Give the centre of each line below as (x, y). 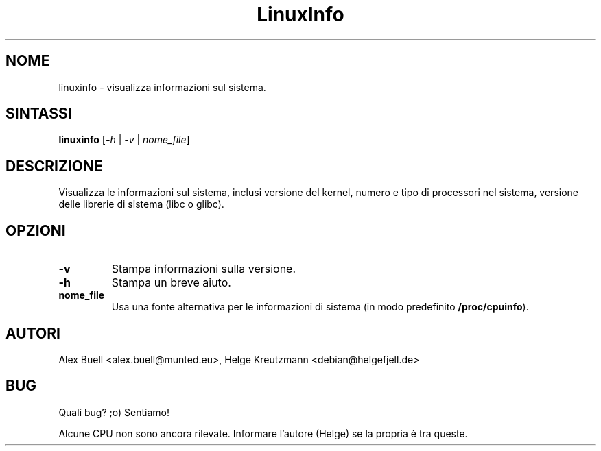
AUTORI (33, 333)
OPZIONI (36, 230)
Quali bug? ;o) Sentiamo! (114, 412)
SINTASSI (39, 114)
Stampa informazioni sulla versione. (204, 269)
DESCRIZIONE (54, 166)
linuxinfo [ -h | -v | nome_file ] (124, 140)
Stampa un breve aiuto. (171, 283)
